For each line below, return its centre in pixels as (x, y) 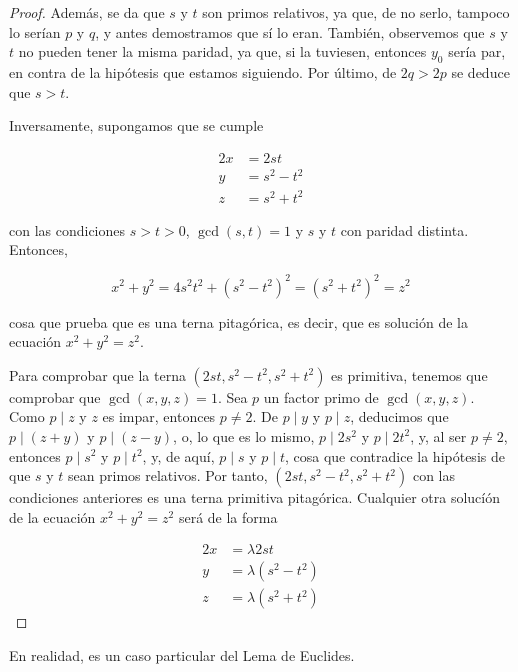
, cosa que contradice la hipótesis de (394, 455)
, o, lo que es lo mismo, (244, 435)
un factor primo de (321, 396)
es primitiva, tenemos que (409, 374)
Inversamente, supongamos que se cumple (136, 125)
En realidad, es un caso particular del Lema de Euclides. (182, 654)
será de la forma (228, 516)
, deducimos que (399, 416)
